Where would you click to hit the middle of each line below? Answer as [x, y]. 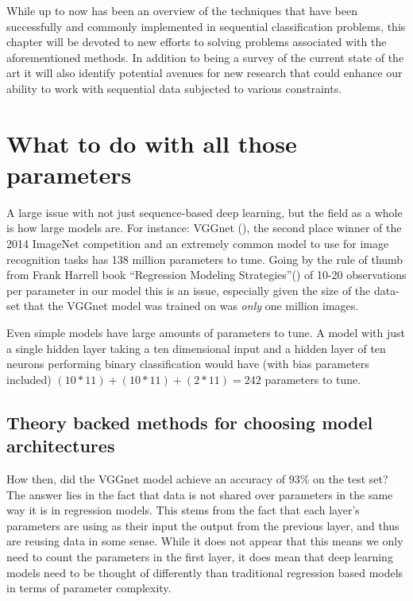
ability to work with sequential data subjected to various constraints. [174, 88]
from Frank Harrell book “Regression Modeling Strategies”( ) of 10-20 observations [206, 275]
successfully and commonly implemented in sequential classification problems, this [206, 26]
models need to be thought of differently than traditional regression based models [205, 572]
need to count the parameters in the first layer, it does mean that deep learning [200, 556]
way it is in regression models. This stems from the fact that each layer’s [183, 510]
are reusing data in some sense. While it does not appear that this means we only [205, 541]
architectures [61, 446]
